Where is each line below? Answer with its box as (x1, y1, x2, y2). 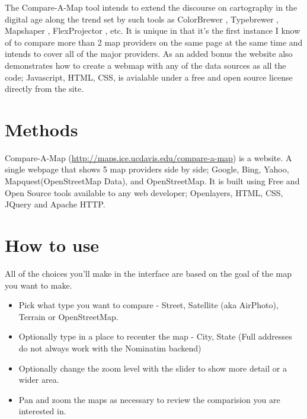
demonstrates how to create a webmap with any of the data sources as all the (5, 59, 286, 71)
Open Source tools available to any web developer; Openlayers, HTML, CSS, (5, 186, 283, 199)
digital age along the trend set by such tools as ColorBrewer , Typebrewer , (5, 12, 279, 25)
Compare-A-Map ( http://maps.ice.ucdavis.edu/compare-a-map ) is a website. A (5, 151, 292, 164)
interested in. (18, 405, 66, 417)
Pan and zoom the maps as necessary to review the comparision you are (18, 393, 280, 405)
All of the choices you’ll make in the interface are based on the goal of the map (5, 267, 292, 279)
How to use (5, 233, 100, 257)
